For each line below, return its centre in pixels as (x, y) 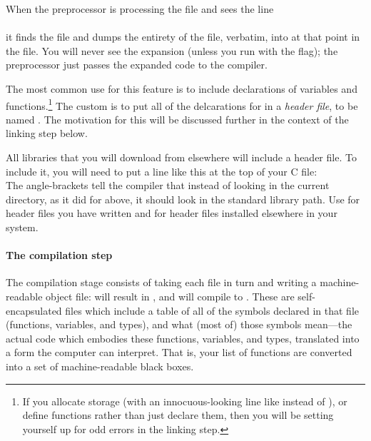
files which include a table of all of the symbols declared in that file (212, 310)
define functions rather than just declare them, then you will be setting (178, 415)
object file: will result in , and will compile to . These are (170, 296)
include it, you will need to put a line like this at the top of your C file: (162, 171)
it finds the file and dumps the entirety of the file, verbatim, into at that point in (183, 37)
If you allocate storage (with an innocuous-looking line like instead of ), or (185, 401)
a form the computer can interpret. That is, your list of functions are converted (179, 352)
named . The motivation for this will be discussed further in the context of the (177, 119)
